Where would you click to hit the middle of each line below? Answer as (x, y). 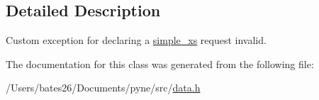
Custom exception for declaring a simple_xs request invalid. (136, 40)
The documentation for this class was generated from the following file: (160, 63)
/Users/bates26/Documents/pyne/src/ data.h (103, 88)
